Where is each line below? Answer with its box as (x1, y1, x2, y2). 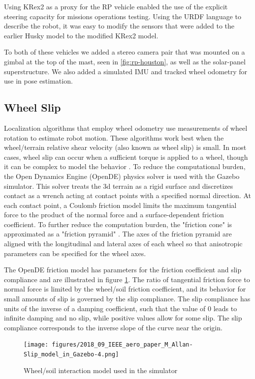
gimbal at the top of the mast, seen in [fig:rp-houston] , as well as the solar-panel (4, 56, 246, 66)
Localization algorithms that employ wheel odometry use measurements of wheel (4, 122, 248, 133)
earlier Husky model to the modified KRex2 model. (4, 30, 159, 40)
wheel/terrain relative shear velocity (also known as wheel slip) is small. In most (4, 142, 247, 152)
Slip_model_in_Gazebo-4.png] (24, 351, 119, 358)
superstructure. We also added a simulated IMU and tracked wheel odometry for (4, 66, 248, 76)
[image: (24, 341, 49, 349)
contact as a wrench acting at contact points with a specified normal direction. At (4, 190, 251, 201)
